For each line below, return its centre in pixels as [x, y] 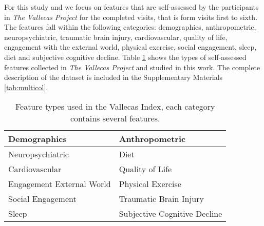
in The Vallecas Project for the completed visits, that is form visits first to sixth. [131, 17]
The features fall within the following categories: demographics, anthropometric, [130, 27]
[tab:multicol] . [26, 87]
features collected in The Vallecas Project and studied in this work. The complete [132, 67]
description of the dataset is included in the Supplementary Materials [114, 77]
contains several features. [115, 118]
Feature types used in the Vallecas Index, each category [115, 107]
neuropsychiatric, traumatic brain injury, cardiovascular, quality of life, [116, 37]
